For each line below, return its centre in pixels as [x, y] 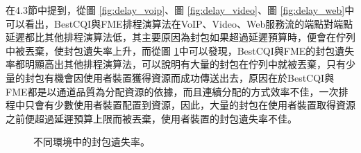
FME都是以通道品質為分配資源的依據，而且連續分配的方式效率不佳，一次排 [177, 91]
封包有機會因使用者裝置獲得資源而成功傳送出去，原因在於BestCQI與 [179, 77]
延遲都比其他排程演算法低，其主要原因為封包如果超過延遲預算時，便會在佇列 [180, 37]
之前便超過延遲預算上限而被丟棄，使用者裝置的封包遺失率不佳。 [151, 118]
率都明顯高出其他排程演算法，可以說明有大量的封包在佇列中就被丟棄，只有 [176, 64]
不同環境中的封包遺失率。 [92, 142]
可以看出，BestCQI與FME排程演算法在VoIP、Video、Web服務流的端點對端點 [179, 23]
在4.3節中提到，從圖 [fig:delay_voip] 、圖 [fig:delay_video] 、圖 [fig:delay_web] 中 [180, 10]
